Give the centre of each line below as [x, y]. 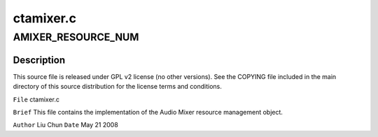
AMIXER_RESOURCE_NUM [76, 37]
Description [39, 60]
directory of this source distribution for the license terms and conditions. [117, 87]
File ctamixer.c [36, 99]
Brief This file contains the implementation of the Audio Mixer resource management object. [148, 112]
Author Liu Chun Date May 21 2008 [65, 125]
